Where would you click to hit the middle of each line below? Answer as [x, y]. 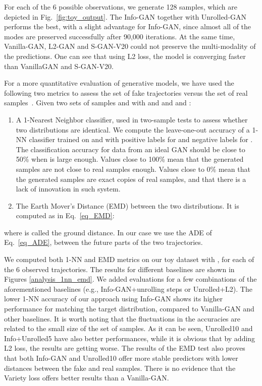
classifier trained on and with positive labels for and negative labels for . [141, 139]
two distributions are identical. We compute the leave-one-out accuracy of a [133, 129]
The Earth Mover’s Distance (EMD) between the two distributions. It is [127, 205]
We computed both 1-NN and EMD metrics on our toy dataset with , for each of [129, 259]
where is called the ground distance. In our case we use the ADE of [108, 232]
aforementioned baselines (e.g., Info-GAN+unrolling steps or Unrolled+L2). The [128, 288]
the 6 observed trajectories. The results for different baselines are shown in [119, 269]
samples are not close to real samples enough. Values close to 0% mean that [133, 169]
